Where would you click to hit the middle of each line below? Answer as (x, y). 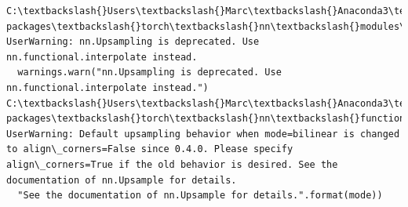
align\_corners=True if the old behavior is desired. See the (172, 164)
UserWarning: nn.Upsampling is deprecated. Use (133, 42)
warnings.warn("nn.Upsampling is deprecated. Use (149, 73)
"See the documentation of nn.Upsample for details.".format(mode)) (200, 196)
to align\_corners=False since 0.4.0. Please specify (150, 149)
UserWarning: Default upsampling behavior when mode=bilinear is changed (203, 134)
